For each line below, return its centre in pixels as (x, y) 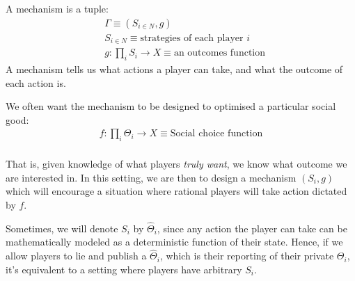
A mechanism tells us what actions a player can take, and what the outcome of (174, 69)
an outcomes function (220, 53)
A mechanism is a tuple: (57, 8)
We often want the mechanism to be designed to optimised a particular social (171, 106)
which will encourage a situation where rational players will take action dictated (176, 191)
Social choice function (216, 134)
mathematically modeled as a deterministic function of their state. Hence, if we (174, 242)
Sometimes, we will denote (62, 228)
